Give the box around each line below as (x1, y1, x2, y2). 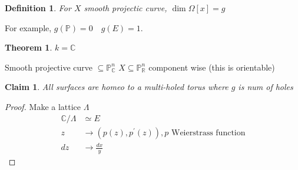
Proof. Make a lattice (5, 100, 81, 112)
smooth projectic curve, (84, 2, 167, 14)
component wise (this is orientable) (148, 61, 275, 73)
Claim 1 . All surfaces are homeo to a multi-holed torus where (5, 81, 229, 93)
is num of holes (238, 81, 293, 93)
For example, (5, 21, 52, 34)
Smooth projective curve (5, 61, 93, 73)
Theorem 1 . (5, 41, 52, 54)
